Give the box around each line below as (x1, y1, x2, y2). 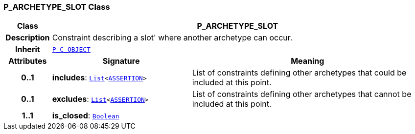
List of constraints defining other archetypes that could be (192, 68, 407, 78)
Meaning (291, 56, 324, 66)
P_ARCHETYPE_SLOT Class (3, 2, 110, 12)
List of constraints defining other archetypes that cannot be (192, 89, 412, 99)
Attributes (8, 56, 47, 66)
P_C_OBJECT (52, 45, 91, 53)
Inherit (15, 44, 40, 55)
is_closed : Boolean (52, 111, 119, 121)
